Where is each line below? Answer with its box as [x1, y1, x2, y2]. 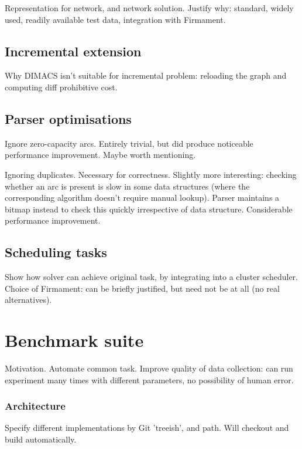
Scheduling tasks [5, 243, 107, 261]
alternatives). [5, 293, 52, 306]
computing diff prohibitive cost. [5, 80, 118, 93]
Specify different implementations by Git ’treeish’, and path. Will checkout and [5, 421, 289, 434]
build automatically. [5, 433, 77, 445]
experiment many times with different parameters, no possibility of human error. [5, 373, 294, 386]
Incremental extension [5, 42, 142, 60]
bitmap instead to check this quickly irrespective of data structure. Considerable [5, 202, 293, 215]
